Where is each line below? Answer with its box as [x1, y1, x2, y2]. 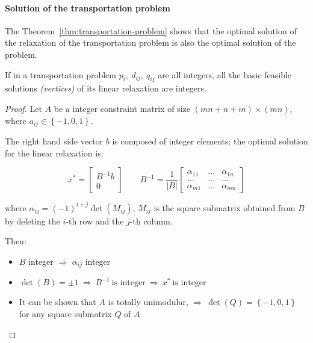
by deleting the [5, 214, 60, 227]
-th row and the [66, 214, 124, 227]
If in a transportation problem [5, 68, 116, 81]
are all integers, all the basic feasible [158, 68, 292, 81]
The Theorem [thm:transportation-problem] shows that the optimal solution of [5, 24, 297, 37]
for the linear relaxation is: [5, 146, 104, 159]
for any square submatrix [19, 307, 112, 320]
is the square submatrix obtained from [153, 201, 296, 214]
